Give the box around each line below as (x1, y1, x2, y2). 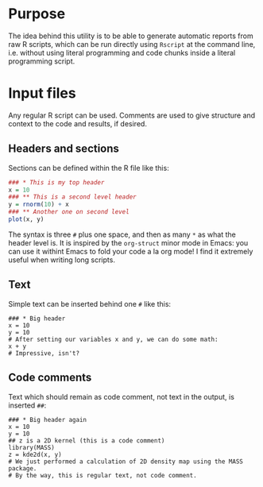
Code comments (8, 371, 92, 385)
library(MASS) (8, 443, 56, 451)
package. (8, 464, 37, 473)
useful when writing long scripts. (8, 255, 115, 265)
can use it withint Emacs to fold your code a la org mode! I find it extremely (8, 246, 253, 256)
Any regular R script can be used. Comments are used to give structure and (8, 110, 256, 120)
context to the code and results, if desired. (8, 118, 147, 128)
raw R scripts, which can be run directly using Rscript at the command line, (8, 39, 256, 48)
